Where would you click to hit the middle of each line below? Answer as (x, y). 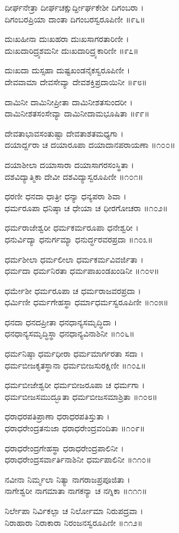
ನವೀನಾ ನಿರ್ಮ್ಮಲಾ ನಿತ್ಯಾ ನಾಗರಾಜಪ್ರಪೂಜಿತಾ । (68, 479)
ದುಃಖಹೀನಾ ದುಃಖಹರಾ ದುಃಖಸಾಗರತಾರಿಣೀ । (67, 39)
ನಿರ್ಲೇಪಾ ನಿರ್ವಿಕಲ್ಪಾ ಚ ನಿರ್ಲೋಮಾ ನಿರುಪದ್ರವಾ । (74, 511)
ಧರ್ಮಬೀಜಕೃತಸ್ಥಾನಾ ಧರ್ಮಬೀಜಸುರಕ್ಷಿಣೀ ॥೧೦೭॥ (75, 365)
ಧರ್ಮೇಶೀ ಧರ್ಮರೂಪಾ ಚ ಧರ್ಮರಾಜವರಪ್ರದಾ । (73, 290)
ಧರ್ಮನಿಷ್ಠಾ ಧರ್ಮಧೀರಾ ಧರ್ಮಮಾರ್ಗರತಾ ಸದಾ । (74, 353)
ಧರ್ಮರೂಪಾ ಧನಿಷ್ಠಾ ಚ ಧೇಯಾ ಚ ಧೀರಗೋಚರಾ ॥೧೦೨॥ (86, 207)
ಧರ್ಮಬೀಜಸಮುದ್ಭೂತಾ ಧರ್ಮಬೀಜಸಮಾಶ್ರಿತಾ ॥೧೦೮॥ (81, 396)
